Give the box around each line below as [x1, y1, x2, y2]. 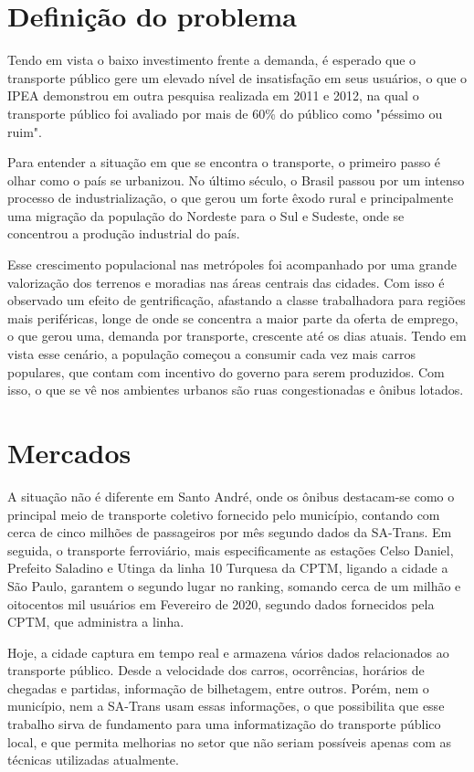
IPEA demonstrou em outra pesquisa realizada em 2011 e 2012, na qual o [7, 86, 419, 105]
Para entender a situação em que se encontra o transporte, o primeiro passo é [7, 153, 441, 172]
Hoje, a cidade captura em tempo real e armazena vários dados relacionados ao [7, 642, 449, 661]
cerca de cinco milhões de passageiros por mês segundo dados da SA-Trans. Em [7, 523, 452, 542]
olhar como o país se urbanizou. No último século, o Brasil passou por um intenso [7, 170, 465, 189]
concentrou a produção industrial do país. [7, 224, 240, 243]
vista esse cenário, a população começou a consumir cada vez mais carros [7, 344, 416, 364]
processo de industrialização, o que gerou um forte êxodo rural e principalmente [7, 188, 454, 207]
